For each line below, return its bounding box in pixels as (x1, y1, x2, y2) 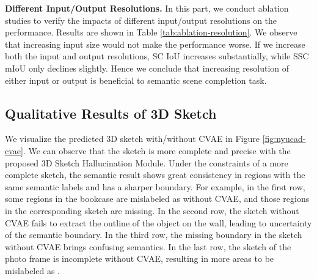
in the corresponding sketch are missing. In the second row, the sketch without (5, 204, 299, 217)
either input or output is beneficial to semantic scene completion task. (5, 73, 267, 86)
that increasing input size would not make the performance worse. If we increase (5, 37, 305, 50)
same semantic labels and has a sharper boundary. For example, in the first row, (5, 180, 305, 193)
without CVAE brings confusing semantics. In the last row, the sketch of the (5, 240, 291, 253)
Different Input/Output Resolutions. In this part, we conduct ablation (5, 2, 289, 14)
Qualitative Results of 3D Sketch (5, 103, 217, 122)
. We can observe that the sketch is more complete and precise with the (23, 144, 291, 157)
